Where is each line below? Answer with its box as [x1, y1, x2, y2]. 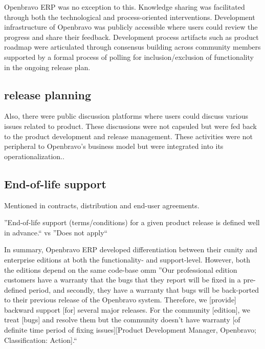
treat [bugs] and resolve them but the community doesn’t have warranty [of [4, 314, 240, 325]
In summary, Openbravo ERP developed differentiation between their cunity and [4, 244, 257, 255]
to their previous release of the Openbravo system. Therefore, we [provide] [4, 294, 237, 305]
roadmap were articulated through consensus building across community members [4, 41, 261, 52]
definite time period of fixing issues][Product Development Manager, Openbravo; [4, 324, 256, 335]
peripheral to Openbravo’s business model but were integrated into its [4, 141, 224, 151]
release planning [4, 86, 92, 102]
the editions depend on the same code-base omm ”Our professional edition [4, 264, 237, 275]
